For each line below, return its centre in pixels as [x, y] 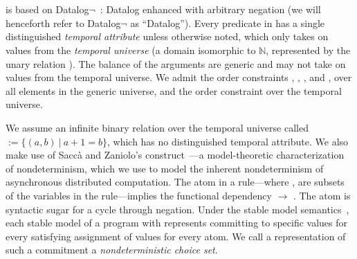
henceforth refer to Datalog [63, 23]
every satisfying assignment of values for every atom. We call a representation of [176, 236]
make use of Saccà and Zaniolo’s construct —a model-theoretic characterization [175, 155]
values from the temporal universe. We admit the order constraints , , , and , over [179, 77]
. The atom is [322, 195]
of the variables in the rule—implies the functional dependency [139, 195]
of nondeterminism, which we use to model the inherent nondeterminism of [165, 168]
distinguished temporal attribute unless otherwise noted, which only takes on [167, 36]
